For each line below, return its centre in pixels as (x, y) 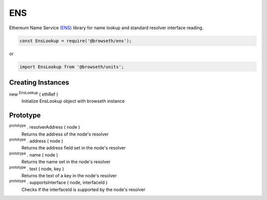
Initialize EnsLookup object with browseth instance (73, 101)
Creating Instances (39, 82)
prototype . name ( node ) (34, 154)
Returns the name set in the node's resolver (66, 162)
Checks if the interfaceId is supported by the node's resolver (83, 189)
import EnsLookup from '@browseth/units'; (72, 67)
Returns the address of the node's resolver (65, 134)
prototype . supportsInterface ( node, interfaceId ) (58, 182)
